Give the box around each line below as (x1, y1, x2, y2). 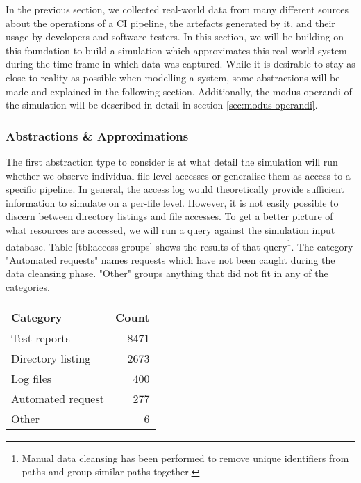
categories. (6, 279, 50, 294)
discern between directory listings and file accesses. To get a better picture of (6, 209, 333, 223)
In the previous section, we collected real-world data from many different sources (6, 2, 349, 16)
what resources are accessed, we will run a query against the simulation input (6, 222, 335, 237)
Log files (11, 370, 52, 386)
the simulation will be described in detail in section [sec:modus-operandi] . (6, 97, 318, 112)
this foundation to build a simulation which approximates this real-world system (6, 42, 347, 57)
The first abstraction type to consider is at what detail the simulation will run (6, 154, 338, 168)
